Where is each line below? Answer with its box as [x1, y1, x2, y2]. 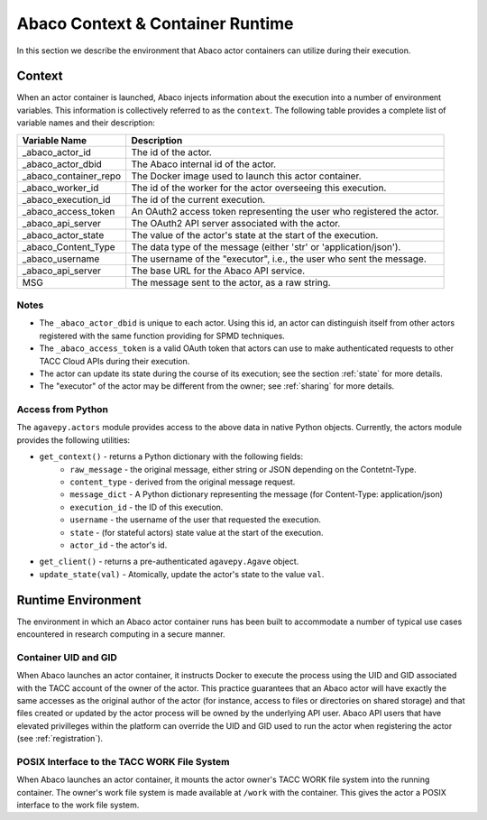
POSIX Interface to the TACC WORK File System [16, 755, 230, 768]
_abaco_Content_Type [22, 240, 116, 253]
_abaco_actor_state [22, 228, 105, 241]
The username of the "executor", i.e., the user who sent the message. [131, 253, 427, 265]
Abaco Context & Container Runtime [16, 14, 294, 33]
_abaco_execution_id [22, 193, 111, 206]
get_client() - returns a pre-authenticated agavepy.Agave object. [39, 556, 299, 567]
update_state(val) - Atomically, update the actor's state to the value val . [39, 568, 325, 579]
